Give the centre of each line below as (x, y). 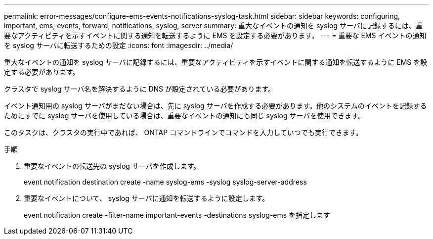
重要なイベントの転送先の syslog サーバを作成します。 (112, 166)
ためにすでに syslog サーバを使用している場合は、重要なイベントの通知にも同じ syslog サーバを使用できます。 (184, 116)
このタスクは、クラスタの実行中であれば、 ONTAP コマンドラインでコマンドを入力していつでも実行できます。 (183, 132)
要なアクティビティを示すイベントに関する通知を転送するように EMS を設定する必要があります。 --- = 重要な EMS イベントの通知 (215, 35)
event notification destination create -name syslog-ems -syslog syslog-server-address (165, 182)
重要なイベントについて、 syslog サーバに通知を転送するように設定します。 (147, 198)
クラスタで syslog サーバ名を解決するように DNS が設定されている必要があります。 (140, 89)
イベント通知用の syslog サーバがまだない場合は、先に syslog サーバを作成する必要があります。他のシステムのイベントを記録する (216, 106)
